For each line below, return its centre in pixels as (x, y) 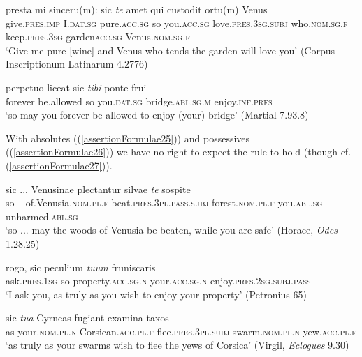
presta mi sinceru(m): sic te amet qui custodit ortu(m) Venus (137, 9)
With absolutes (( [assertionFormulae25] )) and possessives (128, 138)
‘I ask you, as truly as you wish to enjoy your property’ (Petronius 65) (156, 294)
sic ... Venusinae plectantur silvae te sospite (98, 189)
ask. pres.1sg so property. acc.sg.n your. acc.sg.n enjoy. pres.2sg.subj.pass (158, 281)
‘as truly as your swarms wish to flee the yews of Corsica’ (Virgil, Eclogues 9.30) (178, 345)
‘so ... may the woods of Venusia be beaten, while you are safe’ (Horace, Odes (172, 230)
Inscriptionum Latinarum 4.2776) (77, 64)
